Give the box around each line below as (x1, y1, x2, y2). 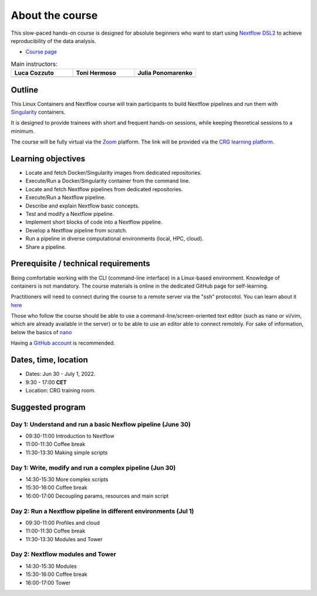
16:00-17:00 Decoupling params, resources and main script (25, 492, 169, 500)
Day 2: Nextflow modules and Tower (11, 550, 117, 558)
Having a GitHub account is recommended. (11, 339, 116, 347)
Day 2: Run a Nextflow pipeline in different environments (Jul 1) (11, 507, 194, 515)
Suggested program (11, 402, 86, 412)
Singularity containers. (11, 109, 66, 115)
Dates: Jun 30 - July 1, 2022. (25, 371, 96, 378)
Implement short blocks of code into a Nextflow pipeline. (25, 218, 163, 226)
